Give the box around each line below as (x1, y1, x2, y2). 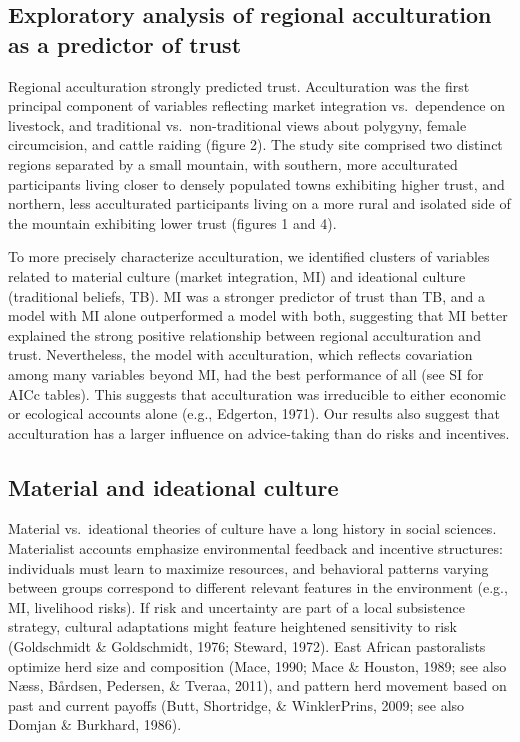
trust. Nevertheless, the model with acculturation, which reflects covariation (8, 344, 473, 365)
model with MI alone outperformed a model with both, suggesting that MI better (8, 305, 508, 326)
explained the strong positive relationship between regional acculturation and (8, 324, 481, 345)
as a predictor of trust (8, 28, 242, 59)
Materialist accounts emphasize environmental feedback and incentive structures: (8, 538, 503, 559)
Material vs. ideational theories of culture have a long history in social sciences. (8, 518, 497, 539)
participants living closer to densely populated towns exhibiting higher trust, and (8, 173, 505, 194)
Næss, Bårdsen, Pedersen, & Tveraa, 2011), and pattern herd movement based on (8, 675, 507, 696)
